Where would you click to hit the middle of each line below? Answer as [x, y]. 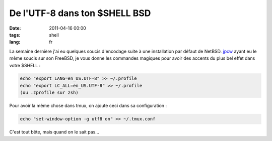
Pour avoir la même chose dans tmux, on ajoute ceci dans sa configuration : [88, 106]
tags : [15, 35]
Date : [15, 28]
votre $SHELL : [25, 65]
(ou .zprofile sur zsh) [49, 93]
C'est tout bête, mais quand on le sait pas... [54, 132]
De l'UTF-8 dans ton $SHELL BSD [80, 13]
